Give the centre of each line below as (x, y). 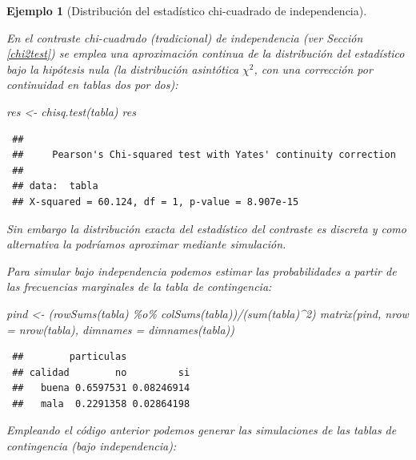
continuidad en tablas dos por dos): (92, 85)
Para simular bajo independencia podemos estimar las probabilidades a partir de (202, 270)
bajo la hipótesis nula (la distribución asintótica (123, 69)
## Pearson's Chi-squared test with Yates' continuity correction (204, 155)
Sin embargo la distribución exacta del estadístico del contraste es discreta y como (206, 228)
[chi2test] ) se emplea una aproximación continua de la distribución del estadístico (206, 53)
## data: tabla (55, 186)
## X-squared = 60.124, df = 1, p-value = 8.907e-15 (156, 202)
